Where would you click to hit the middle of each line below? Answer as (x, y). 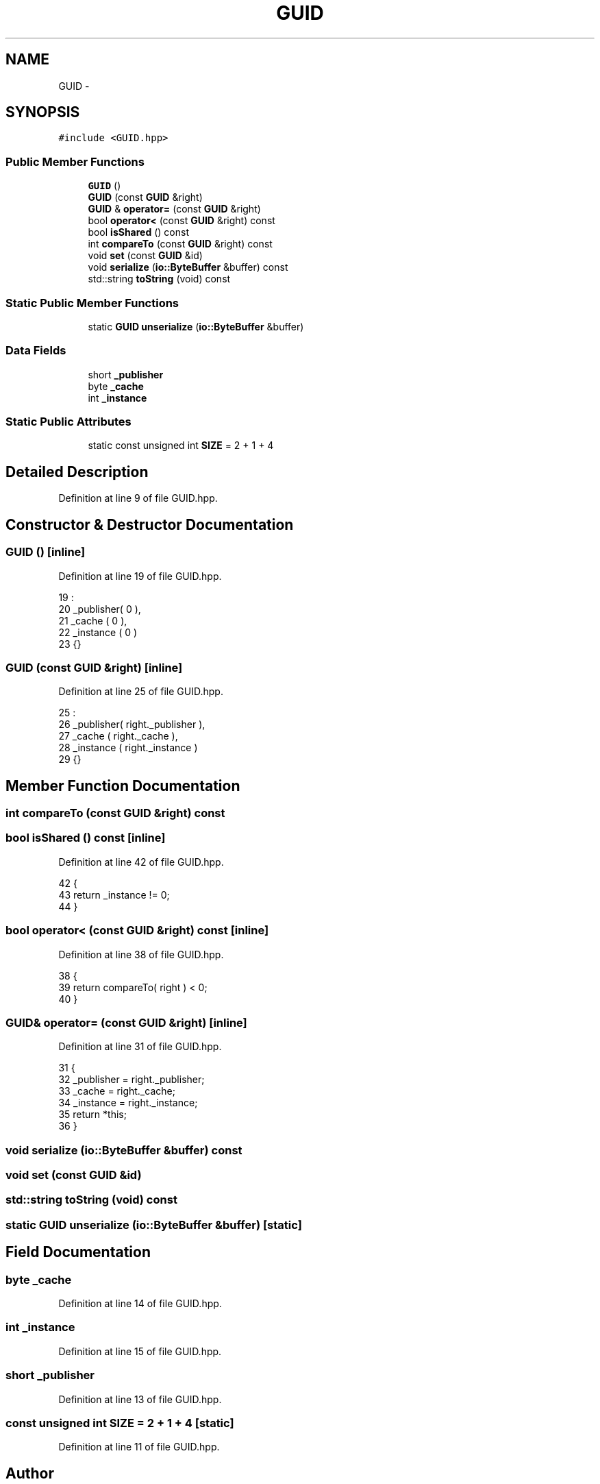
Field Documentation (78, 1252)
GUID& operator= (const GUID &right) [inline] (126, 1022)
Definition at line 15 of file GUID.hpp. (140, 1351)
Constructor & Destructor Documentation (150, 524)
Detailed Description (77, 472)
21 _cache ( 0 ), (93, 620)
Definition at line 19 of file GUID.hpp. (140, 576)
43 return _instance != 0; (114, 895)
